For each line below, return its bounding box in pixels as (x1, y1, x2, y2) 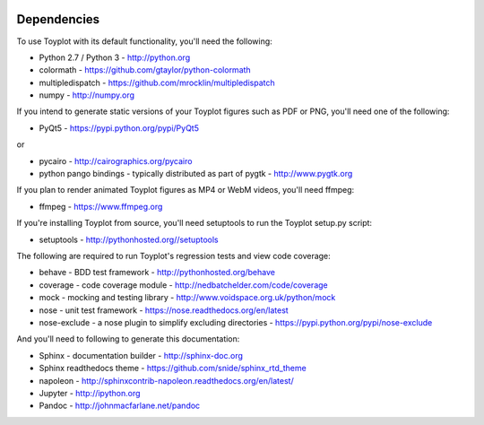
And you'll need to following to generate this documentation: (16, 334, 240, 344)
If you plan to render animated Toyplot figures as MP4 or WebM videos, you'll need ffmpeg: (16, 185, 355, 195)
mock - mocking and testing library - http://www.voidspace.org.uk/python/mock (39, 292, 336, 303)
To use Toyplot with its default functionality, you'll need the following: (16, 36, 272, 47)
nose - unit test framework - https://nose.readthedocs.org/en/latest (39, 305, 289, 316)
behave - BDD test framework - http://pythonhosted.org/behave (39, 267, 275, 278)
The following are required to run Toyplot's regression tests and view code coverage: (16, 250, 331, 261)
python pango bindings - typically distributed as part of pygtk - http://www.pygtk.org (39, 169, 353, 179)
